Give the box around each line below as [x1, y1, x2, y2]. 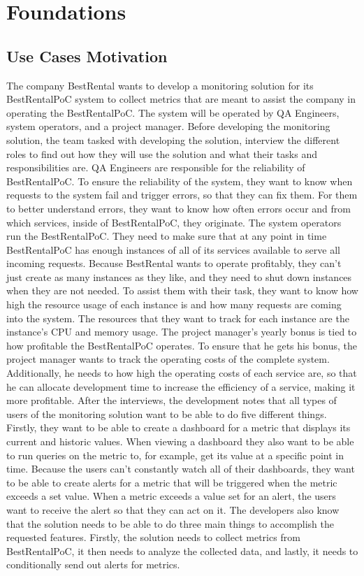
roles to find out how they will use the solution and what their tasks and [6, 146, 317, 161]
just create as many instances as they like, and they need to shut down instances [6, 269, 352, 284]
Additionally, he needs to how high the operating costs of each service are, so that [6, 366, 357, 380]
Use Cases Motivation [6, 45, 168, 66]
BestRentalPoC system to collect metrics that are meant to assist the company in [6, 92, 356, 106]
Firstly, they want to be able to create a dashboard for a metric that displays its [6, 420, 351, 435]
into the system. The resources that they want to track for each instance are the [6, 310, 349, 325]
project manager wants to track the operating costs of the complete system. [6, 352, 330, 366]
